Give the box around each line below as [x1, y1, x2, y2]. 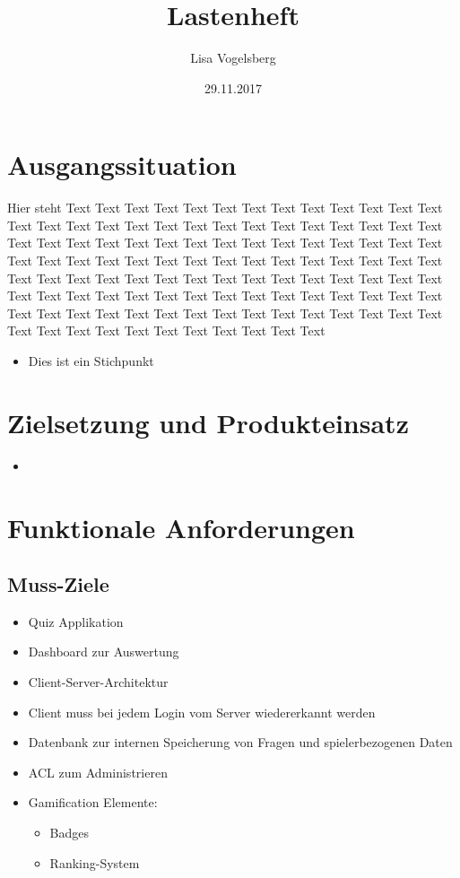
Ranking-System [49, 853, 140, 872]
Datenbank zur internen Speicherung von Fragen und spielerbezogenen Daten [28, 733, 453, 752]
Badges [49, 823, 90, 842]
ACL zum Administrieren [28, 762, 168, 781]
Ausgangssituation [7, 146, 237, 183]
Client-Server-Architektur [28, 673, 169, 691]
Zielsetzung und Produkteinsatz [7, 404, 409, 440]
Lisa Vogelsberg [190, 48, 276, 67]
